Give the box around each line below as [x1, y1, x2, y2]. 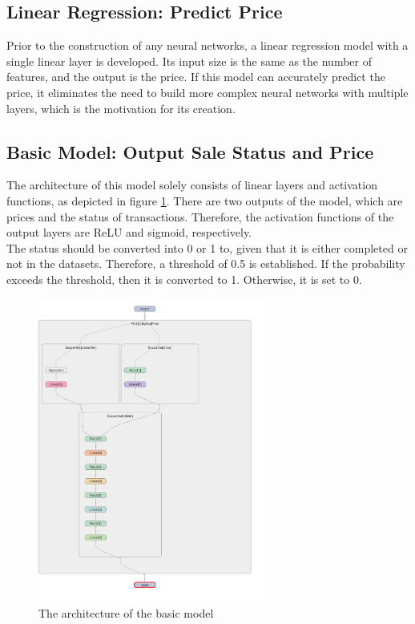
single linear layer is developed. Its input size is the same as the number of [6, 52, 372, 69]
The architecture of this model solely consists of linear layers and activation [6, 176, 377, 193]
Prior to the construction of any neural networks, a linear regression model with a [6, 37, 409, 54]
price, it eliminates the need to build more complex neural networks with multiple [6, 83, 409, 100]
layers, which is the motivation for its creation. [6, 99, 236, 116]
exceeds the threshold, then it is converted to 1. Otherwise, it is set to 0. [6, 270, 362, 287]
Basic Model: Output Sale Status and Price [6, 139, 374, 164]
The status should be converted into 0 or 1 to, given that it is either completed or [6, 239, 408, 256]
